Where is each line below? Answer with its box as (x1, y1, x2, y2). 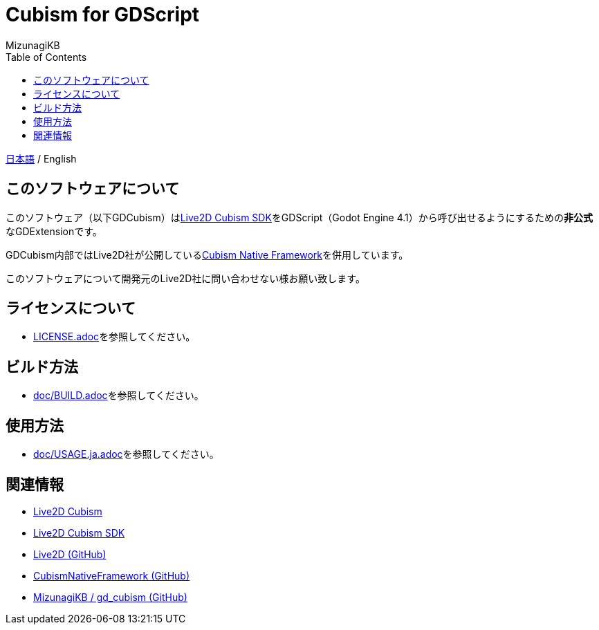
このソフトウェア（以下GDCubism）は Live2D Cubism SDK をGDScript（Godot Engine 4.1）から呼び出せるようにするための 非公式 (6, 211, 593, 223)
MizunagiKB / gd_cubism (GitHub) (33, 591, 187, 603)
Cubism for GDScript (6, 3, 200, 26)
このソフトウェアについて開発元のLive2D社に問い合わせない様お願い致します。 (6, 272, 365, 284)
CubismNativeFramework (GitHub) (33, 569, 190, 582)
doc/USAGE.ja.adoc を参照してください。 (33, 448, 219, 461)
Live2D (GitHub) (33, 548, 107, 560)
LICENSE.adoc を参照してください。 (33, 331, 196, 343)
